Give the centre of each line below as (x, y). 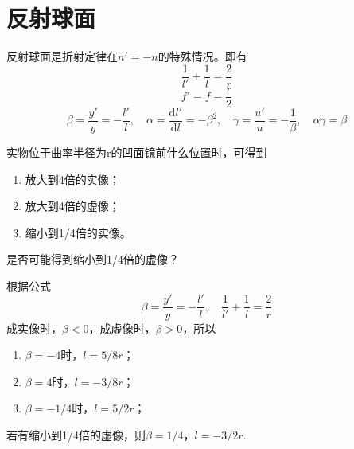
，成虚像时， (122, 328)
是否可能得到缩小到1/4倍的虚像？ (93, 259)
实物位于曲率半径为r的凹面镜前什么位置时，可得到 (137, 152)
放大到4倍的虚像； (72, 206)
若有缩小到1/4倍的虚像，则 (76, 434)
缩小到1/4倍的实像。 (78, 232)
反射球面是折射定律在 (62, 56)
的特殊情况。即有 (202, 56)
